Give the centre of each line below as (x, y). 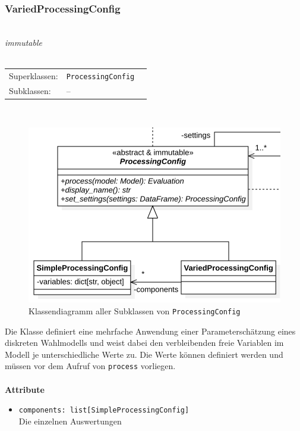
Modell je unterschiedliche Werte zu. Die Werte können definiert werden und (144, 354)
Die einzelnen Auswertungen (70, 421)
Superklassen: (34, 75)
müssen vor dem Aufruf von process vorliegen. (90, 366)
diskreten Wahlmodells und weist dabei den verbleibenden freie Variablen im (144, 343)
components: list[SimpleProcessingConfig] (104, 410)
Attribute (25, 389)
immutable (23, 42)
